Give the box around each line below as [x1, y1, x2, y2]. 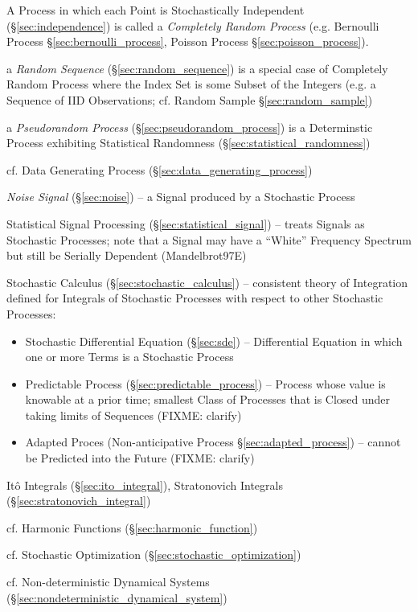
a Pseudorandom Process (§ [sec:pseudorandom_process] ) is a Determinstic [6, 118, 373, 135]
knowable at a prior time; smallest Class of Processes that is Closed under [25, 391, 391, 408]
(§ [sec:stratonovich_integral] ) [6, 492, 151, 509]
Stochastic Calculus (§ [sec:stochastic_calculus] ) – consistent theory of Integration [6, 273, 408, 290]
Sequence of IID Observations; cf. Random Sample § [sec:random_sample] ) [6, 91, 373, 108]
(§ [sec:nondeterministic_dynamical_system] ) [6, 589, 227, 606]
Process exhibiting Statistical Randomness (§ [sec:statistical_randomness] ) [6, 134, 371, 151]
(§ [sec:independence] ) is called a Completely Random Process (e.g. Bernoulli [6, 17, 379, 34]
